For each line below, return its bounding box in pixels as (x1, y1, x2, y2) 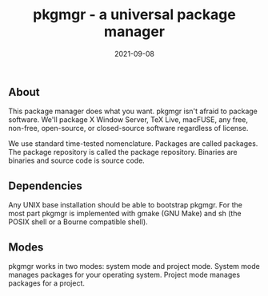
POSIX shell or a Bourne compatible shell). (8, 217, 148, 227)
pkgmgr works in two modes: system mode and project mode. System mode (8, 261, 260, 270)
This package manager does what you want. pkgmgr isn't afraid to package (8, 106, 258, 116)
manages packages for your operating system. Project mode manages (8, 270, 241, 279)
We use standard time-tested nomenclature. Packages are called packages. (8, 139, 258, 148)
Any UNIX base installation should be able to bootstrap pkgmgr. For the (8, 200, 242, 210)
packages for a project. (8, 278, 86, 288)
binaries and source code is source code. (8, 156, 146, 165)
